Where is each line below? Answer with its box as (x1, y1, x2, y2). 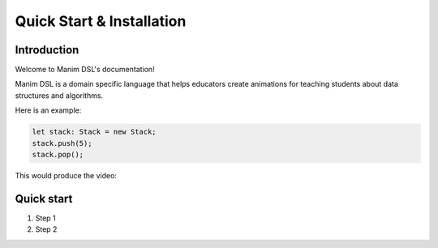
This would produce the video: (15, 170, 118, 180)
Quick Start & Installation (15, 12, 187, 30)
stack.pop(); (32, 150, 84, 159)
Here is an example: (15, 105, 82, 115)
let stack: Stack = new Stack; (32, 127, 157, 137)
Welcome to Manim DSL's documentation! (15, 65, 155, 75)
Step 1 (35, 213, 56, 223)
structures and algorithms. (15, 90, 104, 100)
